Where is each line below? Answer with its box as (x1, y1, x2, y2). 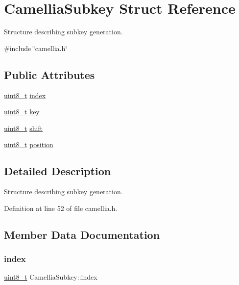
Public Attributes (4, 67, 95, 82)
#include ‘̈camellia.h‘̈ (4, 43, 68, 53)
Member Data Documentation (4, 227, 160, 242)
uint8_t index (4, 90, 46, 100)
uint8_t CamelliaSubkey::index (4, 272, 97, 282)
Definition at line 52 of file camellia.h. (4, 203, 118, 213)
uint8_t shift (4, 123, 43, 133)
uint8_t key (4, 106, 40, 117)
